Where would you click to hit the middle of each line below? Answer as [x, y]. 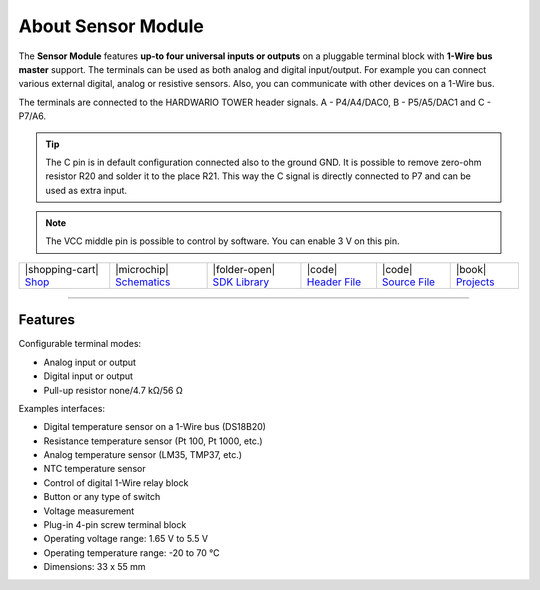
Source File [408, 282]
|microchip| [142, 269]
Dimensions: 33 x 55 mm [94, 567]
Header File [334, 282]
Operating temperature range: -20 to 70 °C [131, 552]
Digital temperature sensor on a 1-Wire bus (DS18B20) [155, 427]
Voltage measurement [89, 511]
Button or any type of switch [102, 497]
